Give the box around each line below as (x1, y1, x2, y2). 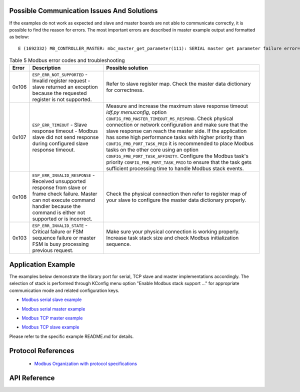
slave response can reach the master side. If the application (106, 127, 247, 134)
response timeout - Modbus (32, 127, 98, 134)
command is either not (32, 209, 85, 216)
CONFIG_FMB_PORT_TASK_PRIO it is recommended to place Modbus (106, 140, 254, 147)
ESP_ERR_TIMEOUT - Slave (32, 121, 87, 128)
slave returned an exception (32, 83, 98, 90)
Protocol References (9, 346, 74, 355)
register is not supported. (32, 96, 92, 103)
